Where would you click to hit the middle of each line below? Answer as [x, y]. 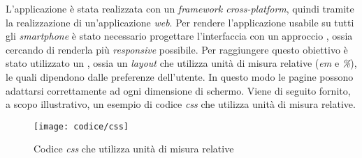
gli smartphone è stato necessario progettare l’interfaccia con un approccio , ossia [179, 36]
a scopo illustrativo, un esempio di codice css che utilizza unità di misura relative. [181, 104]
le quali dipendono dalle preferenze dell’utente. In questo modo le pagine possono [180, 76]
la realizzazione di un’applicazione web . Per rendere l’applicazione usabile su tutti [180, 22]
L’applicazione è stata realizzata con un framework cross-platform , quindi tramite [180, 8]
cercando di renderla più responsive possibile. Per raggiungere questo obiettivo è [177, 49]
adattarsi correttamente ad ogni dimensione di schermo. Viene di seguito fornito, [178, 90]
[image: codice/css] [81, 126]
